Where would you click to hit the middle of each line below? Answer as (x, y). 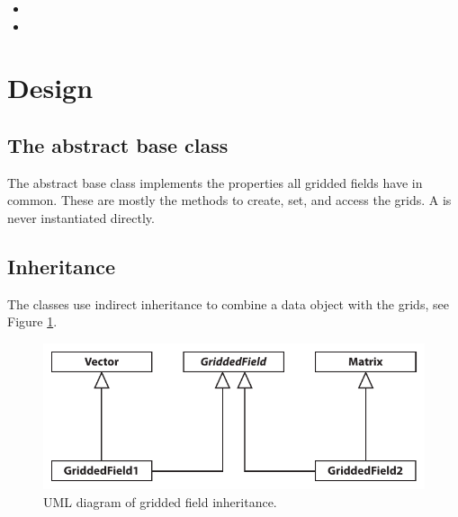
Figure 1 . (32, 321)
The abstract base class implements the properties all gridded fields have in (215, 182)
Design (50, 88)
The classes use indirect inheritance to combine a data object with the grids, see (228, 303)
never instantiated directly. (81, 217)
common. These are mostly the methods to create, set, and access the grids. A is (229, 200)
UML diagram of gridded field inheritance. (160, 501)
